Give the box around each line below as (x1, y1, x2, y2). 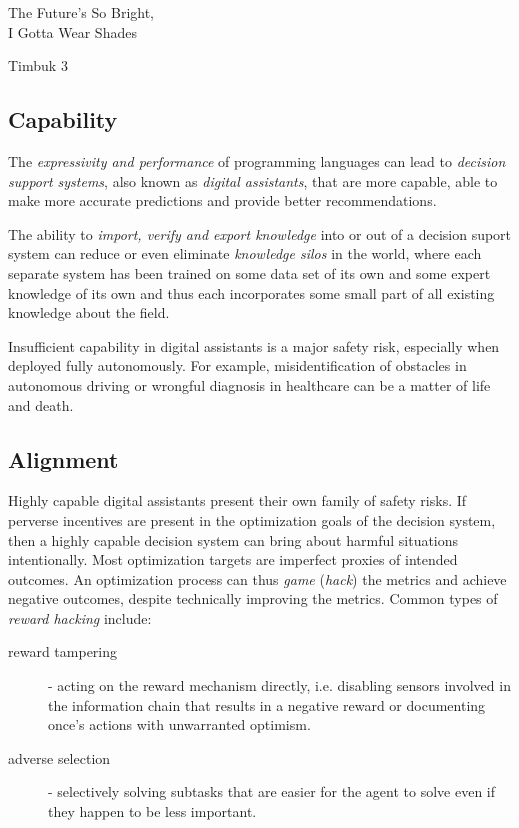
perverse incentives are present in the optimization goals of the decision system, (8, 509, 496, 530)
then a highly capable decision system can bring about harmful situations (8, 529, 459, 550)
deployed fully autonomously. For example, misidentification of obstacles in (8, 355, 467, 376)
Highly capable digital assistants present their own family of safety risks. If (8, 490, 467, 511)
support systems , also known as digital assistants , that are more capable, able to (8, 170, 498, 191)
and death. (8, 394, 74, 415)
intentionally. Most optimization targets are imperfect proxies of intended (8, 549, 458, 570)
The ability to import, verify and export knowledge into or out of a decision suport (8, 223, 512, 244)
